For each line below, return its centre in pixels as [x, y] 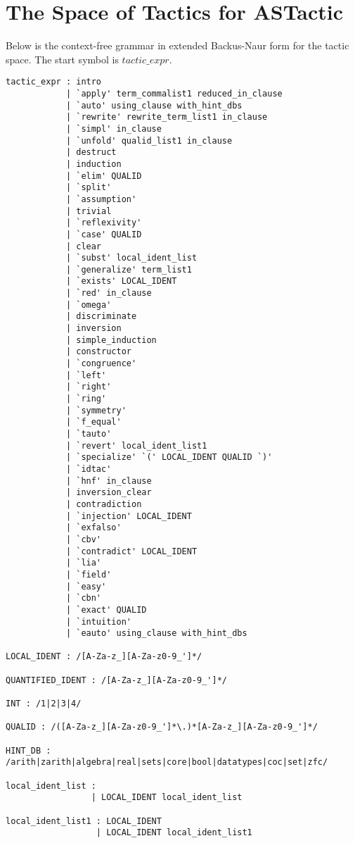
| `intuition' [98, 622]
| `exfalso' [93, 528]
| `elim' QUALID [104, 176]
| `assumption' [101, 199]
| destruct [91, 152]
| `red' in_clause [109, 293]
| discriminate [101, 317]
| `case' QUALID [104, 234]
